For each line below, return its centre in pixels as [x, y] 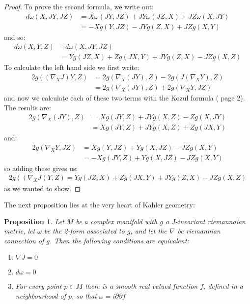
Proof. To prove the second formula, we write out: [79, 6]
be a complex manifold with [117, 221]
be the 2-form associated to [84, 231]
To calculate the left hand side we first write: [72, 67]
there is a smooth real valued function [141, 286]
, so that [84, 296]
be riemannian [199, 231]
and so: [15, 37]
